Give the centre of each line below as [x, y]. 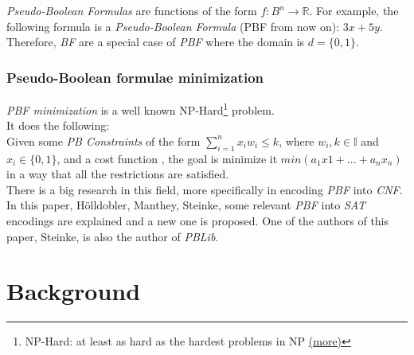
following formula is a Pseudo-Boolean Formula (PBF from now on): [173, 26]
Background [74, 291]
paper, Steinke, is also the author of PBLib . [113, 236]
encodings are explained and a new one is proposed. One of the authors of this [198, 221]
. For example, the [354, 10]
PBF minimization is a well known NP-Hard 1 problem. [141, 109]
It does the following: [58, 125]
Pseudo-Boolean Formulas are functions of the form [132, 10]
